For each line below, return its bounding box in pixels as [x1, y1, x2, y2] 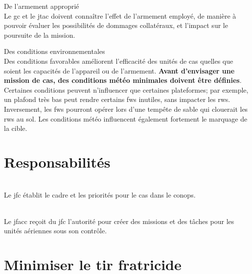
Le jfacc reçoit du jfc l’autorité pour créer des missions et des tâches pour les [4, 216, 234, 226]
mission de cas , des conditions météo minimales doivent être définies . [4, 75, 242, 85]
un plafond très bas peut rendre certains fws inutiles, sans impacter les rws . [4, 94, 230, 104]
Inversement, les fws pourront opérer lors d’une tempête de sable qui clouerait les [4, 103, 248, 114]
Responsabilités [4, 151, 111, 172]
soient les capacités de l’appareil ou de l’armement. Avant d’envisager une [4, 65, 235, 75]
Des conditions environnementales [4, 46, 105, 56]
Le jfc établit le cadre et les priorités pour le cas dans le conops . [4, 190, 196, 200]
